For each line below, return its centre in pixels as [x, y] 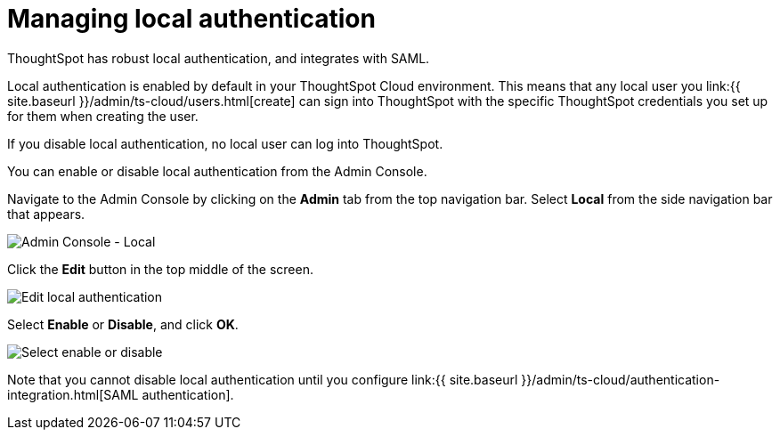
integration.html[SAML [73, 394]
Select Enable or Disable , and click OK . [123, 324]
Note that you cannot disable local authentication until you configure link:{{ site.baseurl [263, 379]
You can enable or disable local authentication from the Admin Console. [217, 171]
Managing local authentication [191, 19]
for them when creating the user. [103, 116]
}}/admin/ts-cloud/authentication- [621, 379]
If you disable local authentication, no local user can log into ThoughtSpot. [225, 143]
